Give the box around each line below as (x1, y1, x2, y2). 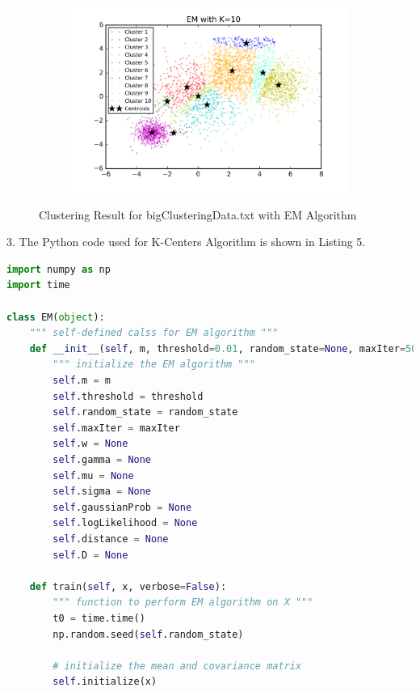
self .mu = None (52, 469, 134, 482)
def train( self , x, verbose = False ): (29, 580, 227, 592)
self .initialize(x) (52, 676, 157, 688)
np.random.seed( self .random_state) (52, 628, 244, 640)
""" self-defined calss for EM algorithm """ (29, 327, 279, 339)
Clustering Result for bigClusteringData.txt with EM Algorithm (39, 206, 357, 223)
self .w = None (52, 438, 128, 450)
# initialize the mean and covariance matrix (52, 660, 302, 672)
